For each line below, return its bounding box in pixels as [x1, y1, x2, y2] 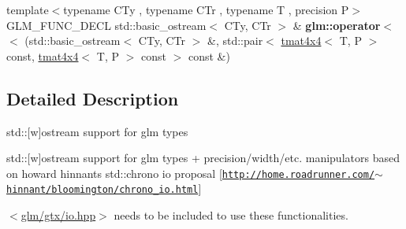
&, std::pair [207, 32, 263, 49]
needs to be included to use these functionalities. [114, 207, 348, 223]
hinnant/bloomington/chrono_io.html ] [6, 180, 202, 197]
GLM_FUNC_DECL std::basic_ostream [6, 17, 207, 33]
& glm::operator [292, 17, 381, 33]
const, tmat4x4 [6, 47, 79, 64]
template [6, 2, 49, 17]
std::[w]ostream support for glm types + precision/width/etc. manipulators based [6, 150, 400, 166]
